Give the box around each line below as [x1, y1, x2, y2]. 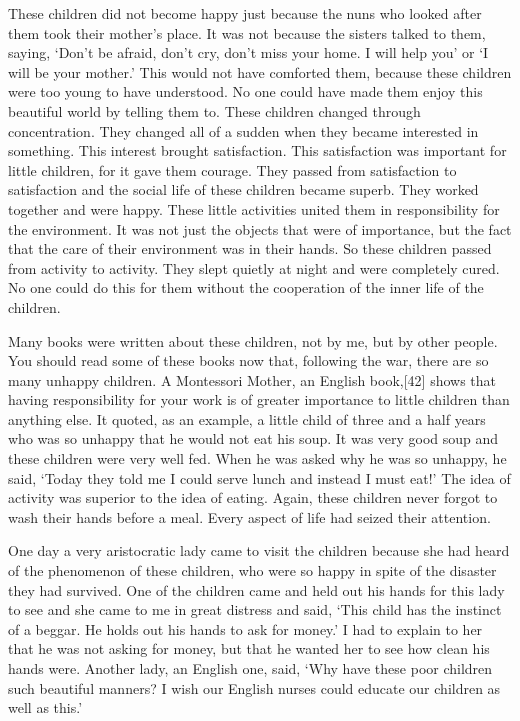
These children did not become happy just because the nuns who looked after [8, 3, 482, 23]
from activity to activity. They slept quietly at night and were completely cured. [8, 257, 500, 278]
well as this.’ [8, 697, 83, 718]
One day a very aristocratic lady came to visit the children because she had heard [8, 540, 510, 561]
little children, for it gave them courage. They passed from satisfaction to [8, 159, 457, 180]
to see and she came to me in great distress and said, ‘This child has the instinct [8, 599, 502, 620]
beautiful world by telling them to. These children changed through [8, 100, 421, 121]
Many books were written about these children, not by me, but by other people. [8, 330, 498, 351]
